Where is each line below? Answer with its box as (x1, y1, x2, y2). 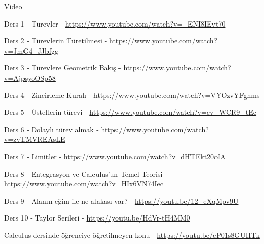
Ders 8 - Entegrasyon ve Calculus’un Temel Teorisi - (4, 168, 167, 179)
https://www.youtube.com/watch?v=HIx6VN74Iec (4, 178, 163, 189)
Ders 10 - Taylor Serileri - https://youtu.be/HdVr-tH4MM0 (4, 212, 190, 223)
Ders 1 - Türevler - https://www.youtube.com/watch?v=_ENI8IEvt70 (4, 18, 226, 29)
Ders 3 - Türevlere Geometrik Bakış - (4, 62, 121, 73)
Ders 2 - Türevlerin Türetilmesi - (4, 35, 107, 46)
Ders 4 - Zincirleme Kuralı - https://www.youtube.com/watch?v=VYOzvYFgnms (4, 89, 260, 100)
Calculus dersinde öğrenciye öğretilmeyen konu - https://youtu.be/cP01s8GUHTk (4, 229, 260, 240)
